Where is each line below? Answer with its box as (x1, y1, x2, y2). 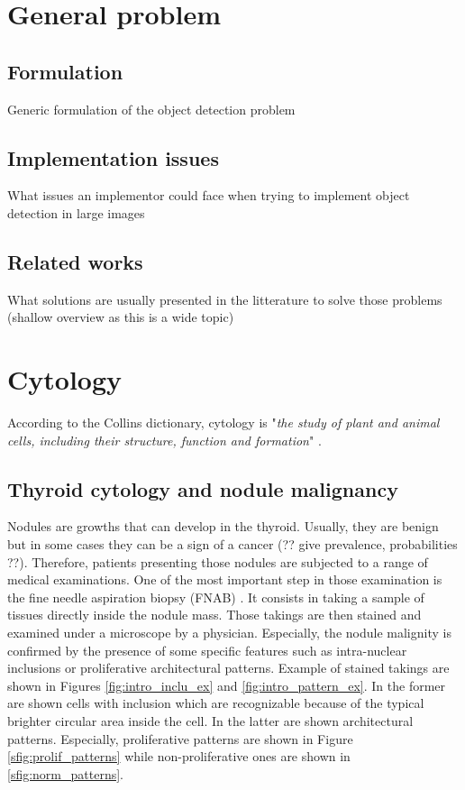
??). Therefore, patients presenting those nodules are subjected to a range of (7, 552, 428, 571)
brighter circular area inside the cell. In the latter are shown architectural (7, 712, 414, 730)
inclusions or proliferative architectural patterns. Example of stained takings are (7, 658, 450, 677)
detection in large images (7, 203, 145, 222)
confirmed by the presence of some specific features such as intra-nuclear (7, 640, 407, 659)
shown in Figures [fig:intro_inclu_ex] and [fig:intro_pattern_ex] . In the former (7, 675, 446, 694)
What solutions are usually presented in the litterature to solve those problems (7, 289, 442, 308)
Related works (7, 247, 143, 275)
